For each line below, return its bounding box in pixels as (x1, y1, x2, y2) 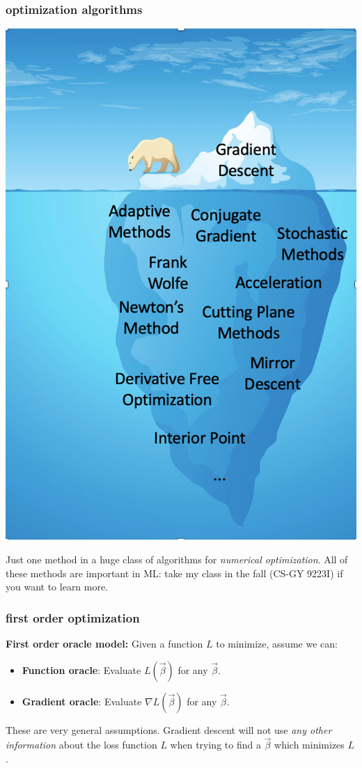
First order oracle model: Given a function (6, 636, 203, 650)
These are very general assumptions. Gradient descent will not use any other (6, 722, 332, 737)
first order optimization (6, 609, 140, 626)
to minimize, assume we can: (216, 636, 338, 650)
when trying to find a (170, 737, 261, 752)
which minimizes (274, 737, 345, 752)
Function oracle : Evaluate (22, 662, 141, 677)
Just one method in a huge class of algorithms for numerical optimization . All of (6, 551, 348, 566)
